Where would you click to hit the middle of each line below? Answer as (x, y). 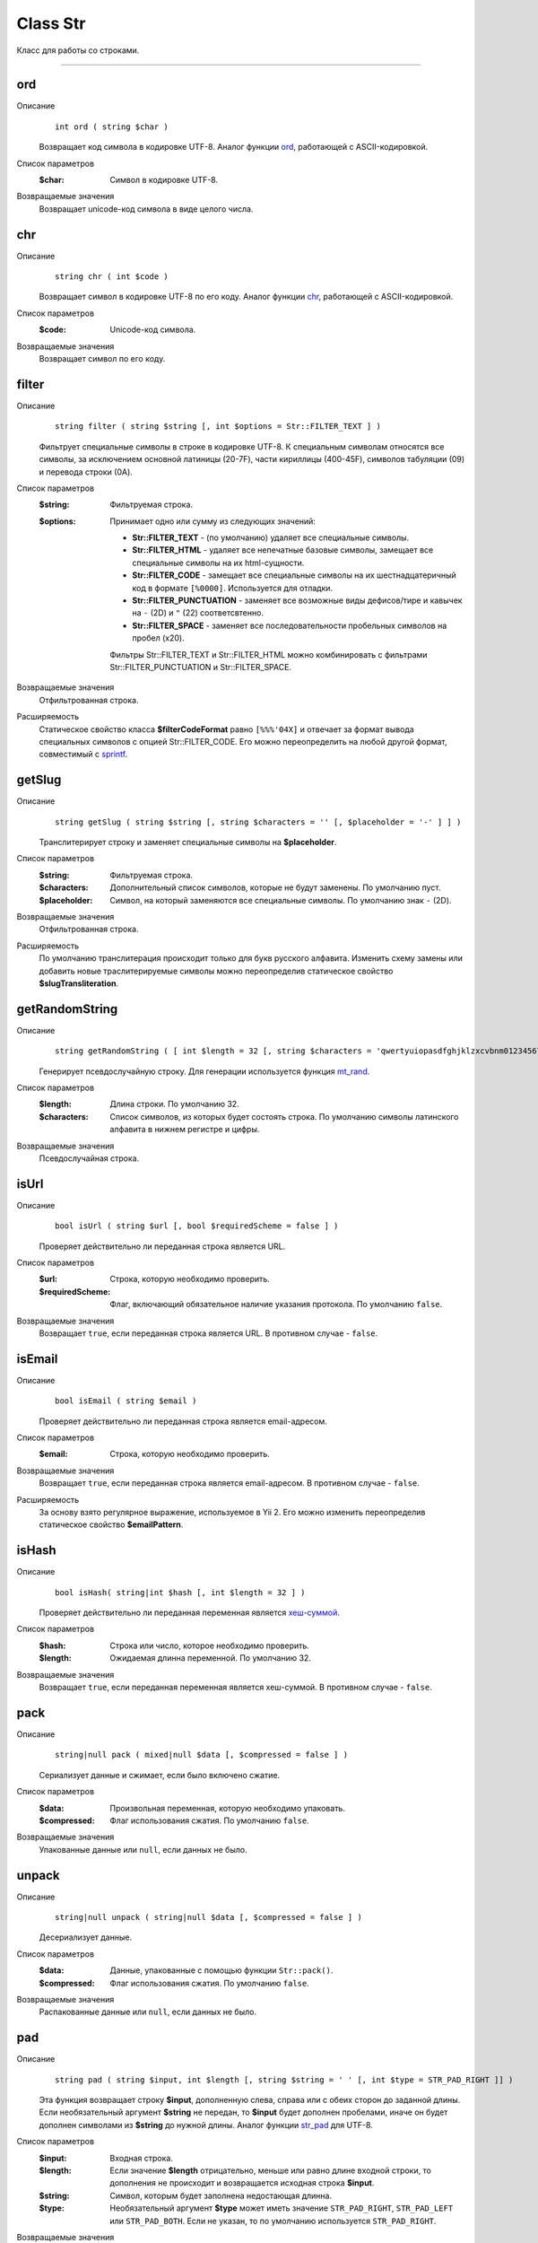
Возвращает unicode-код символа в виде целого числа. (146, 209)
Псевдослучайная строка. (89, 1158)
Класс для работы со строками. (78, 50)
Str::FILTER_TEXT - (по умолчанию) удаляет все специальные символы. (271, 537)
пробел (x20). (158, 638)
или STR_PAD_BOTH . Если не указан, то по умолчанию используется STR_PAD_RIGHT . (273, 2221)
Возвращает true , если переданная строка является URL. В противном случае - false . (208, 1333)
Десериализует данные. (86, 1937)
